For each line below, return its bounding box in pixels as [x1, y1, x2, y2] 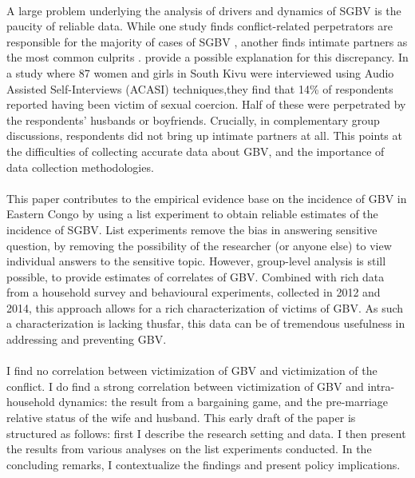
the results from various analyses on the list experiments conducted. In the [6, 440, 372, 457]
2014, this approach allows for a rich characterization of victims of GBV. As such [6, 299, 404, 316]
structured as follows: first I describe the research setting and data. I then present [6, 424, 406, 441]
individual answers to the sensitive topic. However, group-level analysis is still [6, 253, 386, 269]
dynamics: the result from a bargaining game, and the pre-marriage [58, 393, 389, 410]
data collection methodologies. [6, 158, 154, 175]
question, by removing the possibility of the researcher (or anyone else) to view [6, 237, 392, 253]
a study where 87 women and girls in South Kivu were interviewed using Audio [6, 64, 394, 81]
